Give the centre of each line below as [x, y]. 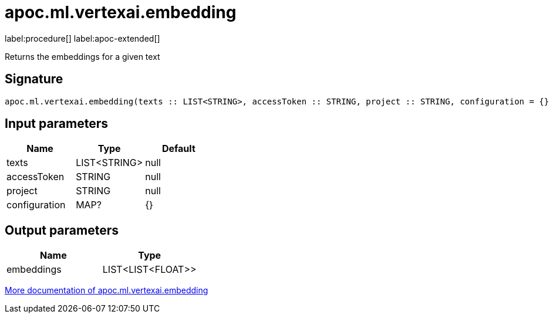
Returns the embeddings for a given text [82, 56]
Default [178, 149]
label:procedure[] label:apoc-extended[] [82, 38]
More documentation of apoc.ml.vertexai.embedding [107, 290]
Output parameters [62, 230]
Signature [34, 79]
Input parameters [57, 124]
